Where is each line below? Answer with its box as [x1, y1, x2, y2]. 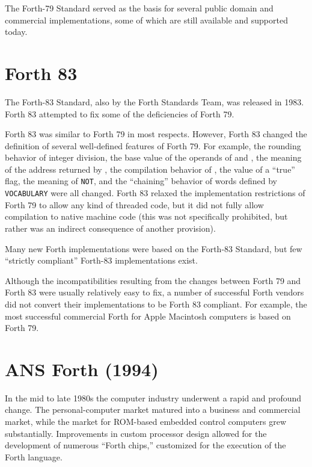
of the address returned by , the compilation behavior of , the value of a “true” [5, 162, 295, 175]
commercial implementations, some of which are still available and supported [5, 13, 288, 26]
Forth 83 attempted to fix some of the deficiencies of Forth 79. [5, 107, 234, 120]
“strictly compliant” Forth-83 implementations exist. [5, 254, 198, 267]
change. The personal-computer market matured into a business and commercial [5, 403, 301, 416]
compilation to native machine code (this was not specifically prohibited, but [5, 210, 288, 223]
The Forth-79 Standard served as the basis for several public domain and [5, 2, 274, 14]
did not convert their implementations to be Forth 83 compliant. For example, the [5, 297, 307, 310]
